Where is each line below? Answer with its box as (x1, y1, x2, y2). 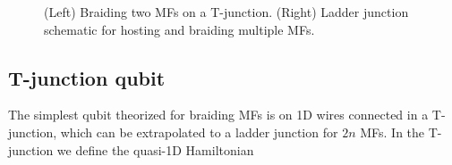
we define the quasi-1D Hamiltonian (56, 140, 254, 159)
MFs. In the (360, 122, 425, 141)
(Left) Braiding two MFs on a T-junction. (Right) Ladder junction (44, 3, 409, 21)
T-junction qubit (8, 63, 166, 91)
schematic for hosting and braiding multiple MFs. (44, 20, 315, 38)
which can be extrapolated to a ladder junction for (60, 122, 338, 141)
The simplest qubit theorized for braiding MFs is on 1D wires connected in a (8, 105, 429, 124)
